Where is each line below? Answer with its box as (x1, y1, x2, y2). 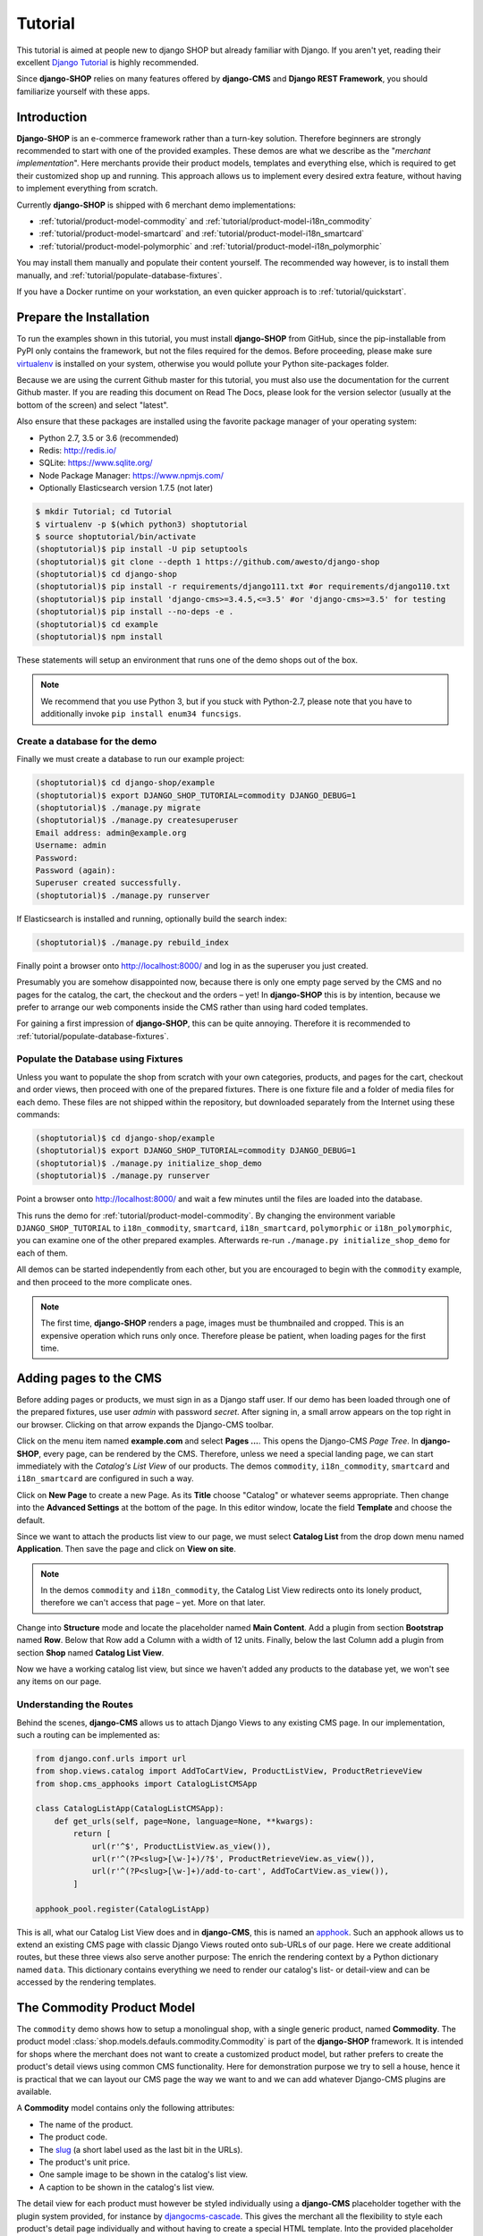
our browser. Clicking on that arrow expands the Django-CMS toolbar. (16, 1419, 275, 1430)
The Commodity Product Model (16, 2000, 196, 2015)
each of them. (16, 1248, 69, 1258)
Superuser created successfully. (35, 877, 182, 888)
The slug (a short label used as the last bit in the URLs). (38, 2144, 243, 2155)
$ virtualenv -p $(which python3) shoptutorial (35, 519, 248, 529)
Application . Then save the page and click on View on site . (16, 1544, 236, 1554)
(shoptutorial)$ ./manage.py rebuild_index (35, 937, 230, 947)
